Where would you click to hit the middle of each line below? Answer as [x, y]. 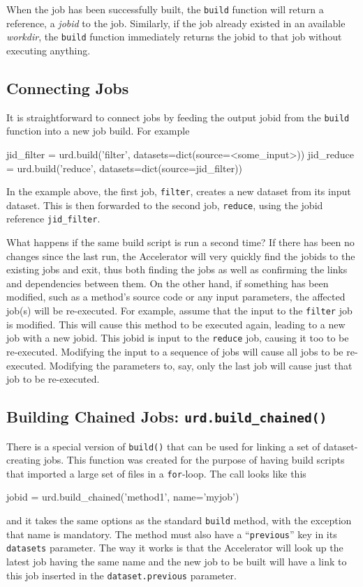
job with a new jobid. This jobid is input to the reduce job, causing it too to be [178, 338]
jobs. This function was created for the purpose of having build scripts [194, 460]
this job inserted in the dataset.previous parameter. [121, 575]
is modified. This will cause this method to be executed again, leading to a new [176, 324]
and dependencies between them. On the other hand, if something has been [168, 283]
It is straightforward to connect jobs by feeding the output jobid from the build [178, 117]
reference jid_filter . [53, 219]
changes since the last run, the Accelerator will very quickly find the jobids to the [181, 256]
